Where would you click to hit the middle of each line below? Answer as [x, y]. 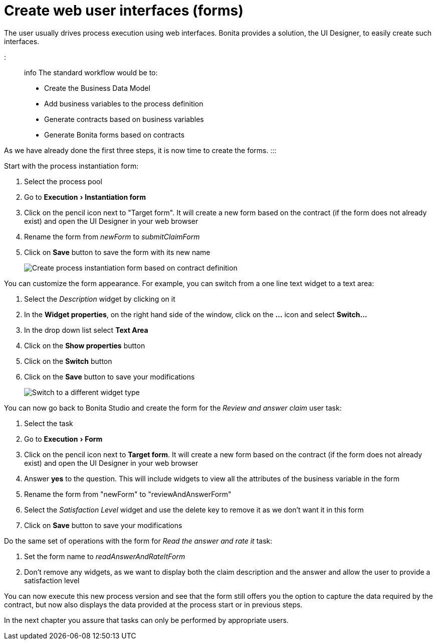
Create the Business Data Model [97, 88]
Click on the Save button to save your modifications [110, 376]
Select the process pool [63, 181]
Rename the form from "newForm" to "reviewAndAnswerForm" [128, 494]
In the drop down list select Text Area [86, 330]
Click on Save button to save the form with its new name [117, 252]
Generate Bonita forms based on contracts [115, 135]
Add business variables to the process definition [124, 103]
